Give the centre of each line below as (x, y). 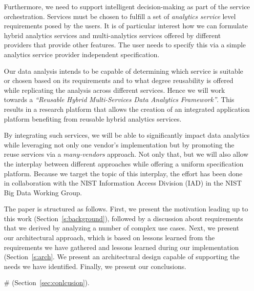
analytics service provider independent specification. (82, 54)
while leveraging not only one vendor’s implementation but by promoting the (119, 144)
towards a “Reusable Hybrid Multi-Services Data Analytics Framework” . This (119, 99)
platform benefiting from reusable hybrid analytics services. (93, 118)
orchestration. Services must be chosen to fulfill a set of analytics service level (120, 16)
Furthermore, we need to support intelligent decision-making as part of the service (127, 6)
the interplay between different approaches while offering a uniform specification (124, 163)
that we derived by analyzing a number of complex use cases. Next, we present (122, 228)
